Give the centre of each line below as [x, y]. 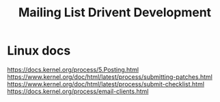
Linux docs [39, 51]
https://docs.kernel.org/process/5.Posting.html [73, 69]
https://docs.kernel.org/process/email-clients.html [78, 91]
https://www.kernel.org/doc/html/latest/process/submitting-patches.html [110, 77]
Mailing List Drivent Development [115, 13]
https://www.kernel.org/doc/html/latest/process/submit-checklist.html [106, 84]
